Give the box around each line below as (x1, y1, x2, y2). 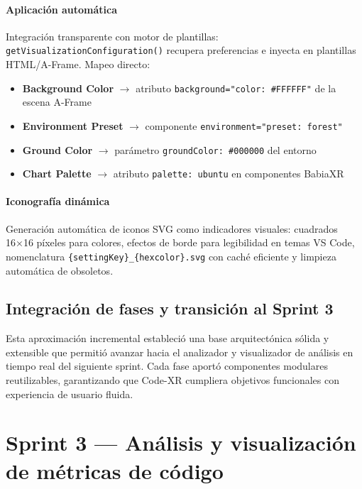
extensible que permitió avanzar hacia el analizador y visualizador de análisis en (6, 344, 353, 359)
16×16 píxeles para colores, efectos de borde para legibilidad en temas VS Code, (6, 235, 355, 250)
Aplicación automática (6, 1, 118, 16)
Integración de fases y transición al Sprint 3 (6, 297, 334, 319)
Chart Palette (22, 166, 92, 181)
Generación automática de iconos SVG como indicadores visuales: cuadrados (6, 221, 338, 236)
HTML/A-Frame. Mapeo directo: (6, 57, 150, 72)
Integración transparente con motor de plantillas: (6, 28, 219, 43)
